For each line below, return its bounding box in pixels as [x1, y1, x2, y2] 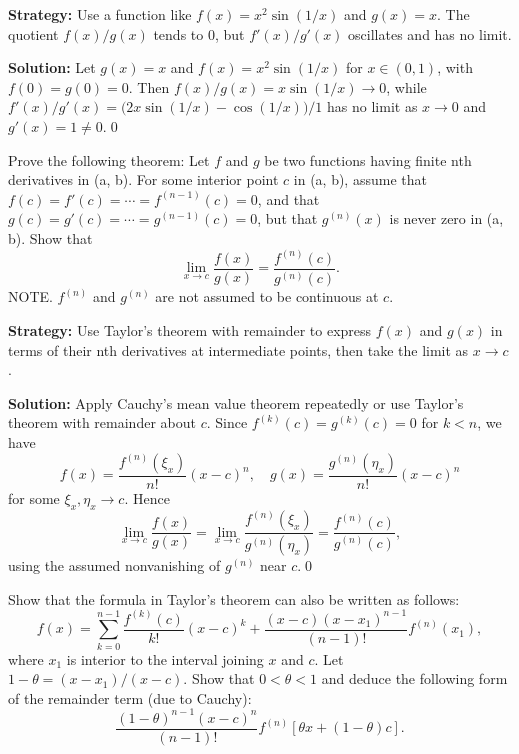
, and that [257, 188, 320, 209]
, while [386, 76, 427, 97]
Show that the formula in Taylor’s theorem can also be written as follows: [8, 588, 460, 609]
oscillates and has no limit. [348, 23, 512, 44]
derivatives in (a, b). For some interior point [8, 169, 279, 190]
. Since [206, 412, 248, 433]
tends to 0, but [153, 23, 245, 44]
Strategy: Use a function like [8, 4, 192, 24]
